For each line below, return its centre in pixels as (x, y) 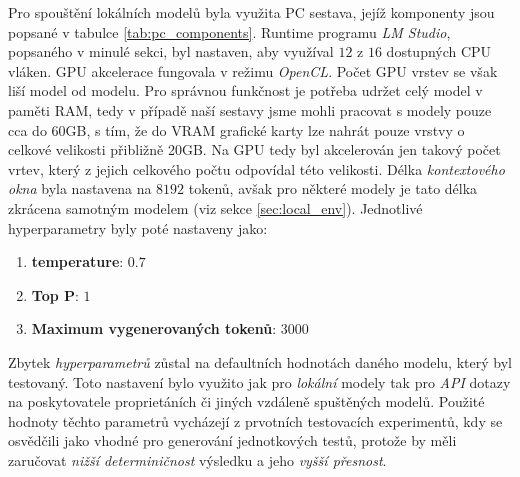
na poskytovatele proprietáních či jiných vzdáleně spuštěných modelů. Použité (246, 401)
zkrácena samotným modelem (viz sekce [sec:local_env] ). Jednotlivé (215, 207)
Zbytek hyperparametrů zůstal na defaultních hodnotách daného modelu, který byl (260, 361)
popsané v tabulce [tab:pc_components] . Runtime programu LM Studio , (229, 31)
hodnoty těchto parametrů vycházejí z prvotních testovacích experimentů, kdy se (255, 420)
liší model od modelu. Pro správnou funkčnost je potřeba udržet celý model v (245, 90)
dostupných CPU (439, 51)
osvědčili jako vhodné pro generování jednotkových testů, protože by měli (232, 440)
